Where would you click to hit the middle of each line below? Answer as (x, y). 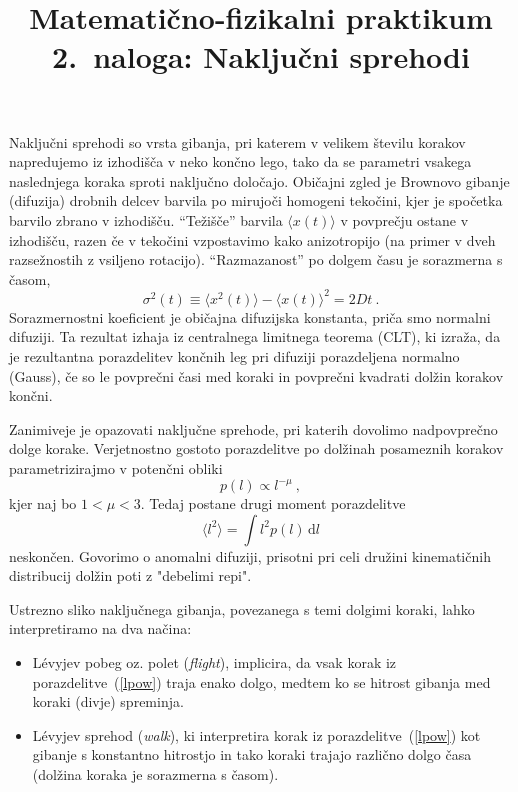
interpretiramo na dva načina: (100, 628)
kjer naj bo (43, 503)
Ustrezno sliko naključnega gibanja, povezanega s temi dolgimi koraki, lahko (242, 608)
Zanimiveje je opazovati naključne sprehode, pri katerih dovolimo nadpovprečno (253, 428)
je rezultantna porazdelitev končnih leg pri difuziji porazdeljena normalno (234, 356)
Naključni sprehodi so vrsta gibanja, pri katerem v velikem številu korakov (237, 141)
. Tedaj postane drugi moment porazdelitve (273, 503)
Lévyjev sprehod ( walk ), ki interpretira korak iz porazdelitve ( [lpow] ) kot (256, 734)
